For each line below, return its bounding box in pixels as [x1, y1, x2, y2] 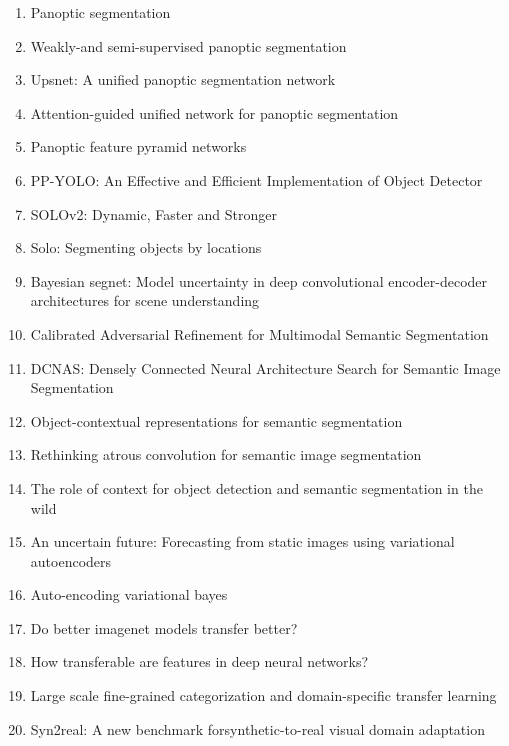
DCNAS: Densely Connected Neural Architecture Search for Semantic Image [30, 357, 501, 378]
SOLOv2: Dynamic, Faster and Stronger [30, 203, 277, 224]
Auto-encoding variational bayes [30, 584, 228, 605]
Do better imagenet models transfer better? [30, 617, 298, 638]
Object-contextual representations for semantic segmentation [30, 410, 403, 431]
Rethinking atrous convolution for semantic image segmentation [30, 444, 422, 465]
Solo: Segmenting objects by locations [30, 237, 262, 258]
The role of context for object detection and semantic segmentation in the [30, 477, 483, 498]
